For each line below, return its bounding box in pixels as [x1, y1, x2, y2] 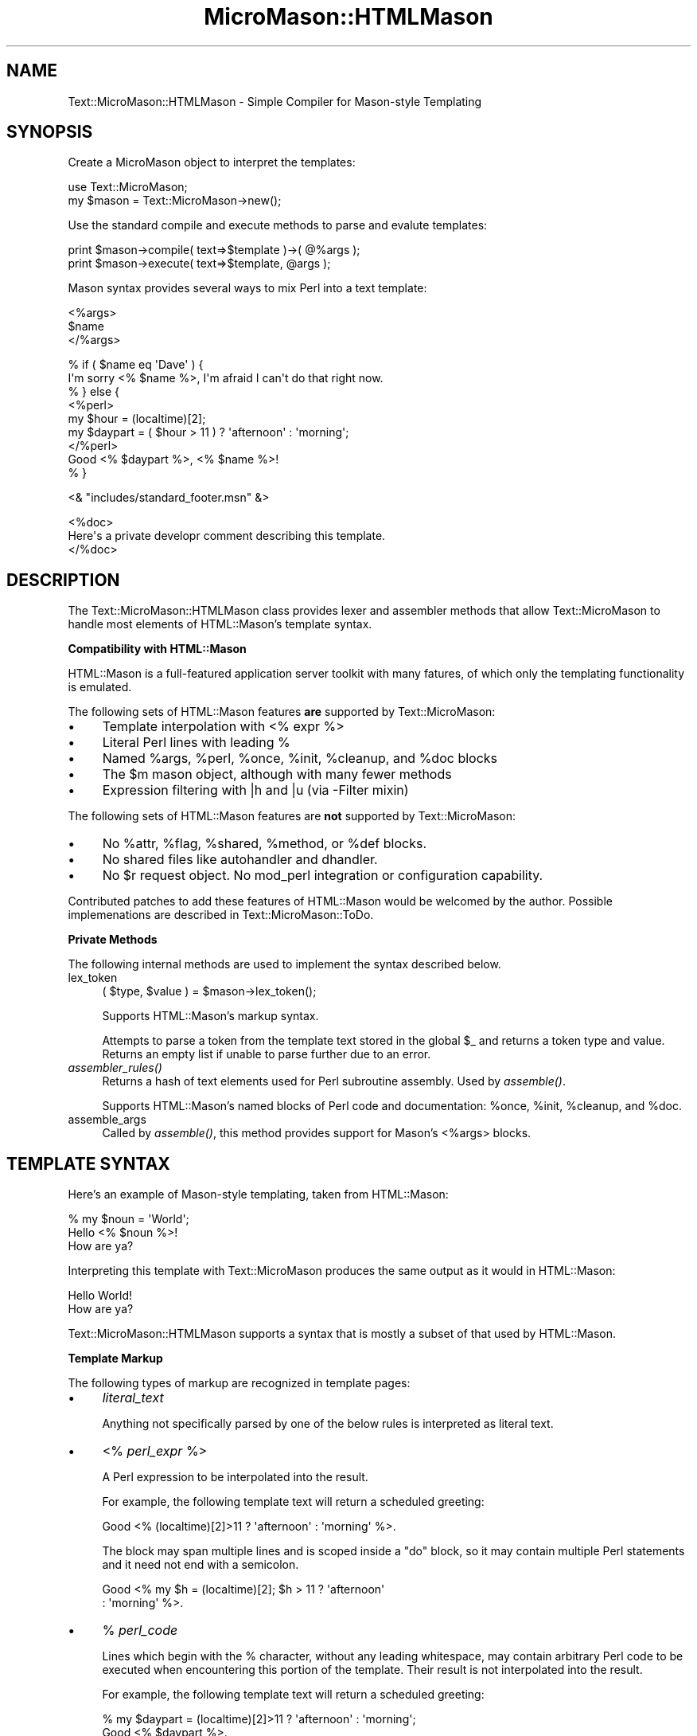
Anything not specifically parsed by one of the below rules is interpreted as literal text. [102, 1417, 554, 1431]
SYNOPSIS [6, 122, 93, 143]
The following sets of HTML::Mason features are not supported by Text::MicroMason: [68, 809, 516, 823]
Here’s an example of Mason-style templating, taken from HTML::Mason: [68, 1187, 449, 1202]
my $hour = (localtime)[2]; [68, 412, 206, 426]
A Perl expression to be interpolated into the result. [102, 1470, 368, 1484]
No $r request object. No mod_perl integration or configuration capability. [102, 867, 543, 884]
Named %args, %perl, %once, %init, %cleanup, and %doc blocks [102, 750, 498, 767]
